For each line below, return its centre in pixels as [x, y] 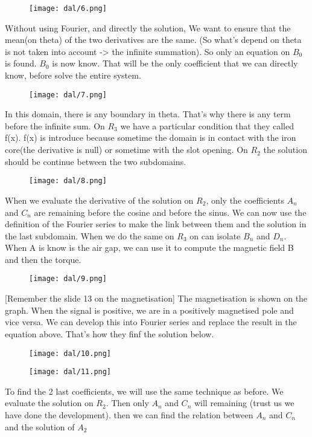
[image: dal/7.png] [68, 95]
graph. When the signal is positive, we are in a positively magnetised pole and [149, 310]
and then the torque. [43, 259]
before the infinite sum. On [55, 125]
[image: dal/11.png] [70, 372]
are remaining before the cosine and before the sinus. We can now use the [170, 212]
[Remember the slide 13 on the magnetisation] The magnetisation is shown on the [156, 298]
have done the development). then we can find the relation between [129, 415]
